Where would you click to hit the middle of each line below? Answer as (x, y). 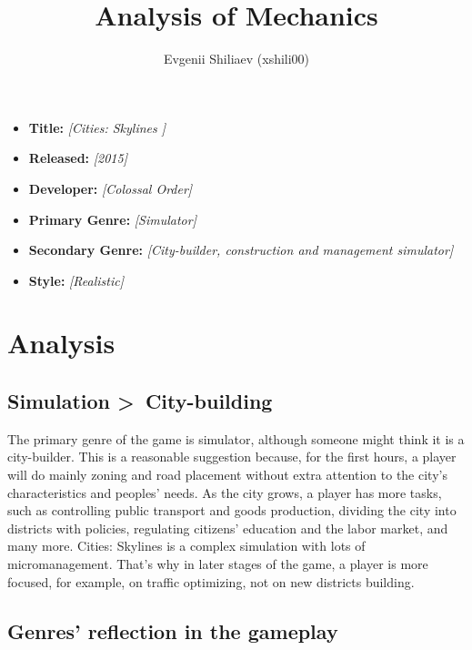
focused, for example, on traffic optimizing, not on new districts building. (211, 581)
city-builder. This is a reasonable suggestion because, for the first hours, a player (232, 457)
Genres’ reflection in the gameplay (173, 630)
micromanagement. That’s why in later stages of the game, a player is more (218, 564)
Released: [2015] (78, 158)
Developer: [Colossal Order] (110, 188)
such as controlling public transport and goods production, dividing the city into (232, 510)
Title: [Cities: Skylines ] (97, 127)
